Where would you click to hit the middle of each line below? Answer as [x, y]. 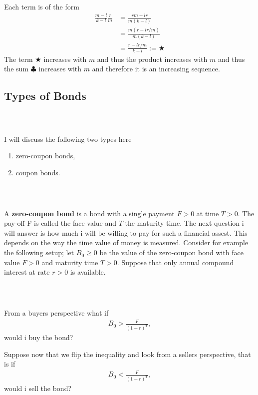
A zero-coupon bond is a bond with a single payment [89, 213]
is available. [88, 272]
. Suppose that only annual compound [175, 262]
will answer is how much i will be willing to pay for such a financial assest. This [126, 232]
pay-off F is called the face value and [60, 223]
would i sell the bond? [38, 388]
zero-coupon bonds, [45, 156]
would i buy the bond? [39, 337]
